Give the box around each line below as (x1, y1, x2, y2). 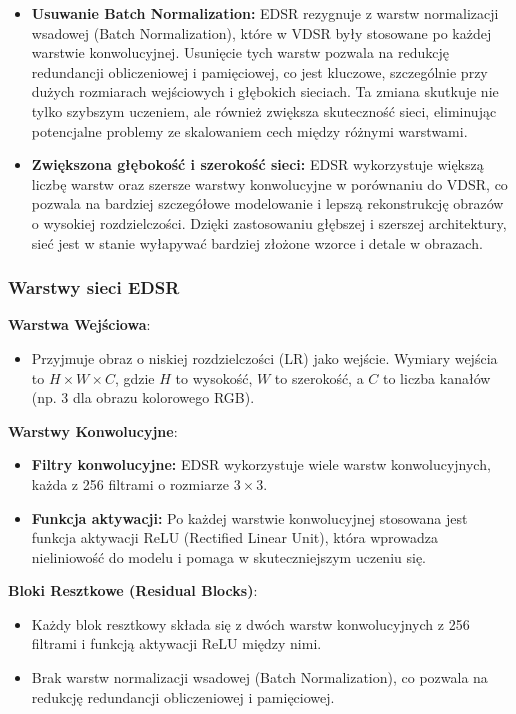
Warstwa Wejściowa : (8, 314, 151, 335)
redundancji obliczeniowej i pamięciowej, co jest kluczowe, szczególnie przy (31, 61, 488, 82)
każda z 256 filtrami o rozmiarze (31, 473, 230, 494)
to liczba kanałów (383, 367, 491, 388)
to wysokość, (175, 367, 253, 388)
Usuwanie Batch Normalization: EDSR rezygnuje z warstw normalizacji (31, 3, 499, 23)
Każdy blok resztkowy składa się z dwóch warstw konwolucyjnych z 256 (31, 613, 470, 634)
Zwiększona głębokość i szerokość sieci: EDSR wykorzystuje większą (31, 154, 484, 175)
